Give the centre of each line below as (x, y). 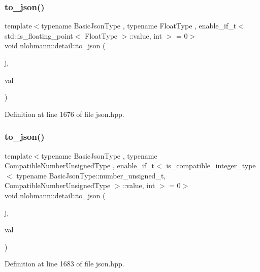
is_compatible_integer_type (211, 165)
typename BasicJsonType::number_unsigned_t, (91, 175)
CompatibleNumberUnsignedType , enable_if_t (79, 165)
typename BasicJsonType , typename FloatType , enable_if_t (139, 26)
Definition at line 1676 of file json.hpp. (64, 114)
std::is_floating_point (39, 35)
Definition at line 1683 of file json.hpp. (64, 264)
